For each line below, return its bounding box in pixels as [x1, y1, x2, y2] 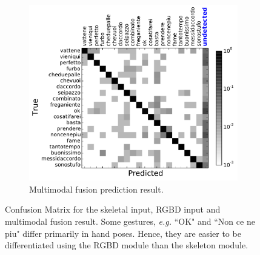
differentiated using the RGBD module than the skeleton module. [5, 239, 248, 251]
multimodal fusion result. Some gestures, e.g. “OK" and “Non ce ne [5, 215, 255, 227]
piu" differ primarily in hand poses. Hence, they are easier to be [5, 227, 241, 239]
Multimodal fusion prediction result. [29, 182, 164, 195]
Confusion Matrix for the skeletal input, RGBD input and [5, 203, 221, 216]
